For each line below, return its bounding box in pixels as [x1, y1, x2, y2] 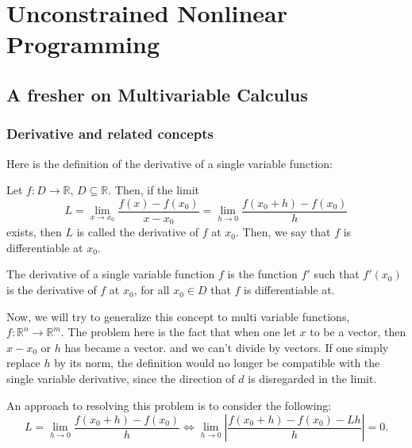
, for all [133, 281, 170, 298]
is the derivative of [6, 281, 97, 298]
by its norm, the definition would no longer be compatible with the [54, 354, 380, 371]
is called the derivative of [76, 224, 198, 240]
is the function [227, 266, 298, 282]
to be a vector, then [310, 324, 406, 340]
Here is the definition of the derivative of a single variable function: [6, 155, 333, 171]
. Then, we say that [236, 224, 331, 240]
